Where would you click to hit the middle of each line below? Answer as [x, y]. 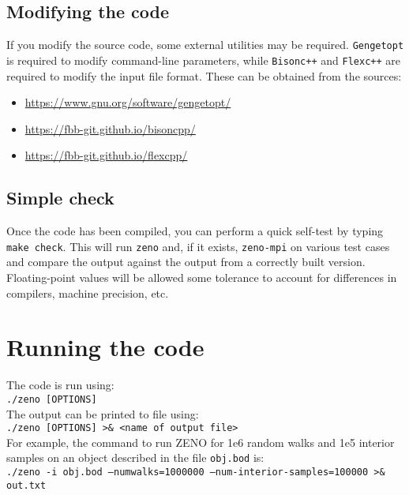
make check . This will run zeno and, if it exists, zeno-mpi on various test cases [198, 246]
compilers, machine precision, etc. [88, 292]
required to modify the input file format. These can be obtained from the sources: [204, 75]
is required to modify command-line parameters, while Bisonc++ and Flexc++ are [203, 60]
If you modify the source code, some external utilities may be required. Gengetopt [205, 45]
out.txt [26, 485]
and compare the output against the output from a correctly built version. [186, 262]
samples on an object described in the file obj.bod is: [135, 457]
